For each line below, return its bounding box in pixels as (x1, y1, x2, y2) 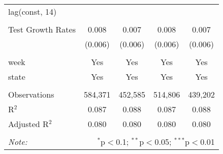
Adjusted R (8, 118, 49, 130)
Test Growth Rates (8, 23, 76, 35)
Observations (8, 88, 54, 100)
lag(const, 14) (8, 6, 57, 17)
